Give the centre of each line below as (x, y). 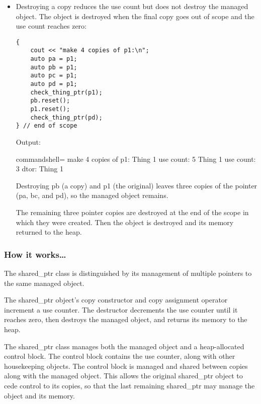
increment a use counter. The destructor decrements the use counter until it (121, 309)
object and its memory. (39, 395)
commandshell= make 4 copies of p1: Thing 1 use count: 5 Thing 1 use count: (136, 159)
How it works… (35, 254)
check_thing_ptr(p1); (66, 92)
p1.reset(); (50, 109)
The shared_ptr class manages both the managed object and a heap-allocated (124, 346)
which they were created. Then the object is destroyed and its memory (125, 222)
